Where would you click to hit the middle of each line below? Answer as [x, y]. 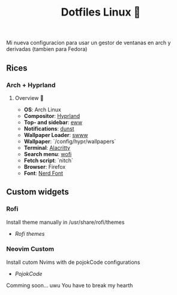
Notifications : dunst [49, 129]
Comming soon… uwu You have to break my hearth [70, 285]
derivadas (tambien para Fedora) [47, 49]
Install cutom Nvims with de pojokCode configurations [73, 262]
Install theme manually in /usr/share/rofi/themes [65, 222]
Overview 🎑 [29, 98]
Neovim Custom [30, 249]
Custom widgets [37, 192]
